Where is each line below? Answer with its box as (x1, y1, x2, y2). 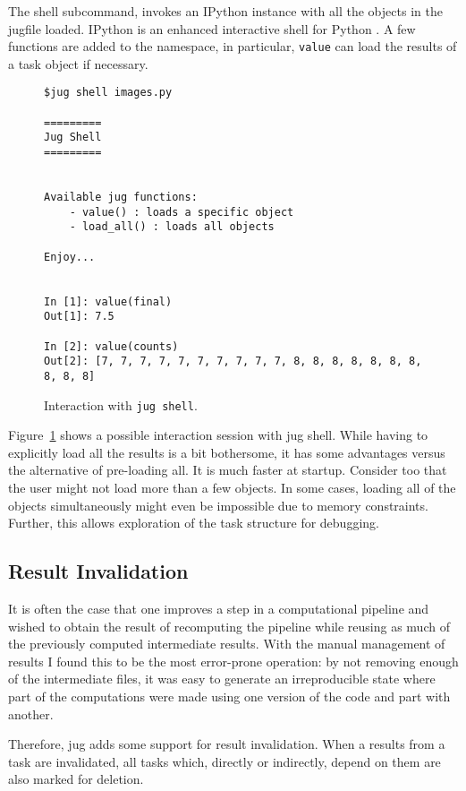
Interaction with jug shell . (44, 395, 198, 414)
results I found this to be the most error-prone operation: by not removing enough (8, 651, 459, 670)
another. (8, 704, 54, 723)
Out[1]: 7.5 (44, 310, 114, 323)
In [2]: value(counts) (44, 340, 179, 353)
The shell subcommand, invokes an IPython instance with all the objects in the (8, 2, 443, 20)
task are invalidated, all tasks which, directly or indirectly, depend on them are (8, 752, 441, 770)
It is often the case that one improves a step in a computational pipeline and (8, 598, 429, 617)
